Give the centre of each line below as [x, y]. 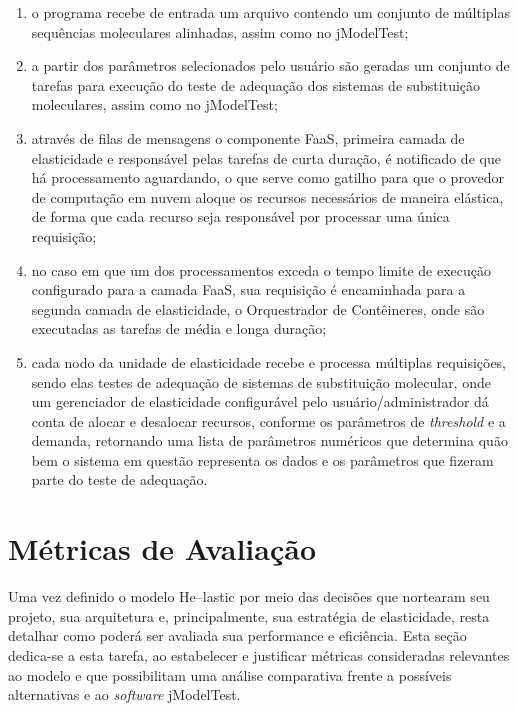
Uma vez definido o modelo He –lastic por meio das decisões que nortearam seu [249, 596]
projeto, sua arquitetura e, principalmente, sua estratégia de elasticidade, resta [249, 615]
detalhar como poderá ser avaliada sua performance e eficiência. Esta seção [237, 635]
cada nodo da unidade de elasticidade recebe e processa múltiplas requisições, [269, 361]
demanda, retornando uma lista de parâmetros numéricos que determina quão [269, 440]
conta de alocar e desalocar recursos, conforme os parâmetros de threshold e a [268, 420]
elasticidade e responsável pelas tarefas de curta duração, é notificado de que [266, 157]
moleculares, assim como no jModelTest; [154, 104]
